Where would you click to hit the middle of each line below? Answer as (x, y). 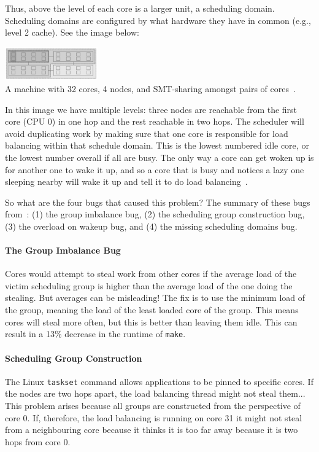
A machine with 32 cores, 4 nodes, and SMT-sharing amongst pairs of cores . (150, 88)
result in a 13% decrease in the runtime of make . (95, 334)
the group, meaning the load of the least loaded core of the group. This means (152, 310)
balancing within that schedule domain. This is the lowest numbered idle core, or (157, 145)
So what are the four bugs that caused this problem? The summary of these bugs (158, 202)
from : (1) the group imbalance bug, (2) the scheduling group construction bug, (155, 214)
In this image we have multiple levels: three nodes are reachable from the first (151, 109)
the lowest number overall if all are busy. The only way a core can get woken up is (159, 157)
